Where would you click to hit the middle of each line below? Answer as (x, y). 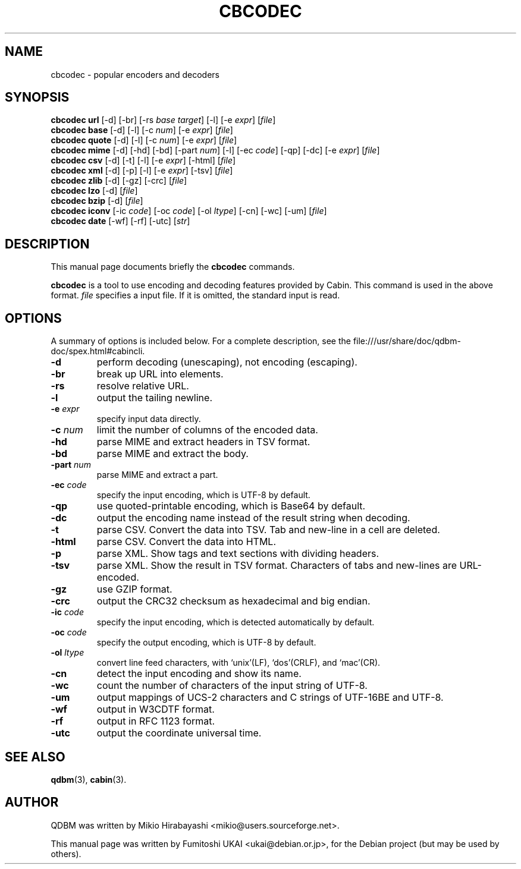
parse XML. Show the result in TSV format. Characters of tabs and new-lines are (277, 566)
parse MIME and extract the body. (172, 454)
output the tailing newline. (154, 398)
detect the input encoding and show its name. (199, 674)
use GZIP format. (134, 589)
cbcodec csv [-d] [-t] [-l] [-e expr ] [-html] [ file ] (143, 160)
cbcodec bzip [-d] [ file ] (97, 201)
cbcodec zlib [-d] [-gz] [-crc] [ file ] (119, 181)
